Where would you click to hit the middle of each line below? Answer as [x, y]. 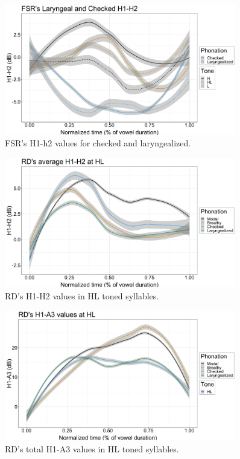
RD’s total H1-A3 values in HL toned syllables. [92, 448]
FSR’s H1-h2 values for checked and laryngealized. [98, 143]
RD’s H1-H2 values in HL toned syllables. [82, 296]
